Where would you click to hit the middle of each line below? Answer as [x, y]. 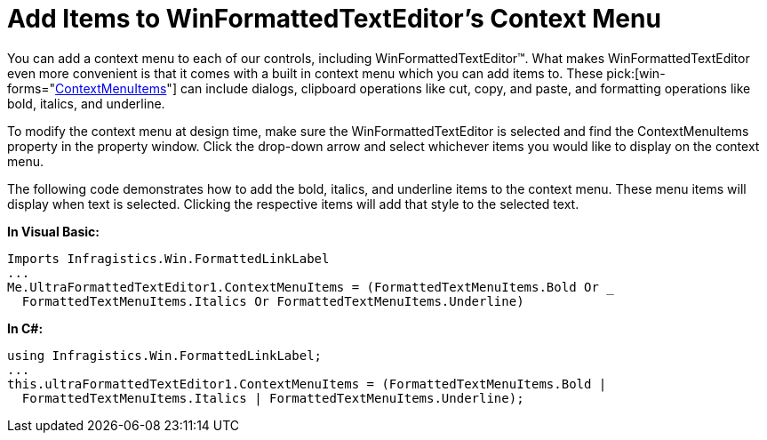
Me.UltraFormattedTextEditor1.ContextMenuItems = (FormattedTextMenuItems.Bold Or [303, 287]
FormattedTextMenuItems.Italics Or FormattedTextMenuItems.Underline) [273, 301]
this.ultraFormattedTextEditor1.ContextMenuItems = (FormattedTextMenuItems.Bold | [307, 384]
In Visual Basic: [53, 231]
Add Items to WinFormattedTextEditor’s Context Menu [334, 19]
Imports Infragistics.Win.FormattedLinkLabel [168, 258]
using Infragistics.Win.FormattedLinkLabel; [165, 355]
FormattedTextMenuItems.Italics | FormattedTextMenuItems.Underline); [273, 398]
